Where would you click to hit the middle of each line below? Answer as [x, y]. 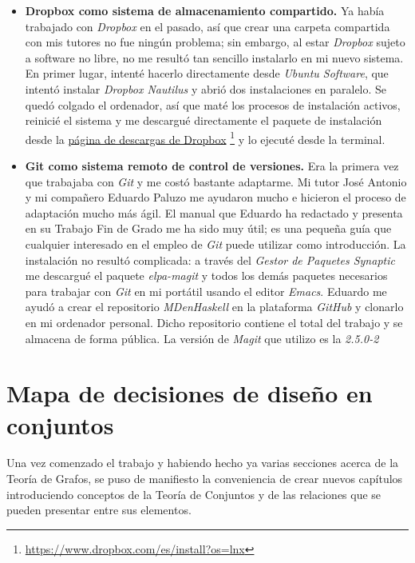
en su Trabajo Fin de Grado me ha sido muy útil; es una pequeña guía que [208, 228]
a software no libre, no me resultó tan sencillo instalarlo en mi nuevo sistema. [214, 57]
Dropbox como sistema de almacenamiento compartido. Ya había [205, 10]
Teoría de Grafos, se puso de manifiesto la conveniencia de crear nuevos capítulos [205, 479]
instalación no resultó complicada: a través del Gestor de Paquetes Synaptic [210, 260]
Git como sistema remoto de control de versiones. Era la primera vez [212, 166]
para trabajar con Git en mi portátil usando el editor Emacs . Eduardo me [206, 291]
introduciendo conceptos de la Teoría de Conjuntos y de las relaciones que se [194, 494]
